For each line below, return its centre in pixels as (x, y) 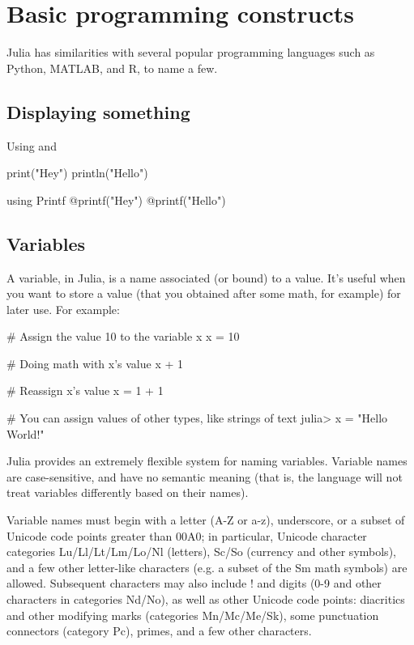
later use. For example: (63, 309)
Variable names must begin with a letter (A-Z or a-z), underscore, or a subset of (206, 520)
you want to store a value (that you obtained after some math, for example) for (204, 293)
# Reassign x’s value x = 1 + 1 (85, 390)
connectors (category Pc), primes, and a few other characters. (159, 631)
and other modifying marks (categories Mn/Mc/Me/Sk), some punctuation (193, 615)
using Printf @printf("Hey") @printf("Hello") (116, 199)
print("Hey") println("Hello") (77, 173)
